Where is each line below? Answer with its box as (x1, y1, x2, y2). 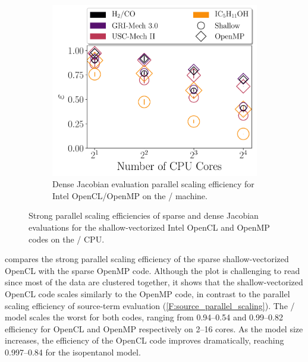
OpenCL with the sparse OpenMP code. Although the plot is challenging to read (5, 264, 300, 276)
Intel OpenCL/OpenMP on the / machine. (52, 189, 208, 202)
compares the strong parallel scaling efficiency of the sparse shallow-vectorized (5, 253, 289, 265)
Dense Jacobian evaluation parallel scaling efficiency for (52, 178, 254, 190)
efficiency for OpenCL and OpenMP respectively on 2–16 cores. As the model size (5, 322, 303, 335)
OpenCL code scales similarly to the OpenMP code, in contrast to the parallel (5, 287, 290, 300)
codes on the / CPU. (29, 232, 105, 245)
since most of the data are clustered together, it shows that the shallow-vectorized (5, 276, 303, 288)
